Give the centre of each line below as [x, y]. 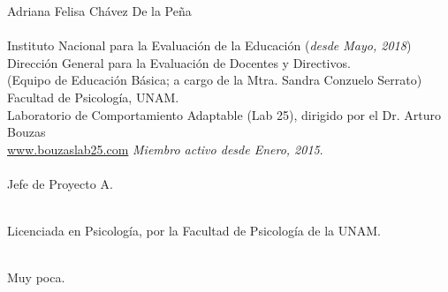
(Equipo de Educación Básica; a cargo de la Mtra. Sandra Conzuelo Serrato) [215, 80]
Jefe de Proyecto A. [60, 183]
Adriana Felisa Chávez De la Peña [99, 11]
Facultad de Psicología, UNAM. [93, 97]
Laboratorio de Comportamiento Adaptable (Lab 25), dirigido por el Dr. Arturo [224, 114]
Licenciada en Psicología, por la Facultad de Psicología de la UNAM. [194, 231]
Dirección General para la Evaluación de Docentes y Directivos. [179, 62]
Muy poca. [36, 277]
